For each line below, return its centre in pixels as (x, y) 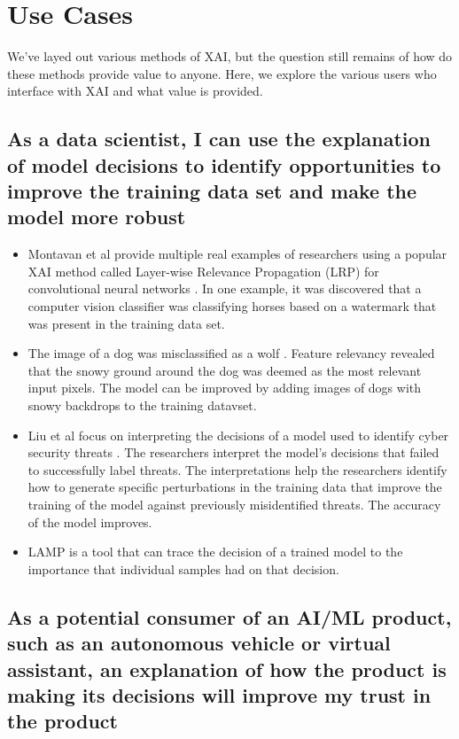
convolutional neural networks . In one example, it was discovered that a (225, 288)
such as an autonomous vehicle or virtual (199, 643)
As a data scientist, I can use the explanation (219, 139)
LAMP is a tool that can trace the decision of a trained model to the (215, 552)
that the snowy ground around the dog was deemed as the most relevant (225, 370)
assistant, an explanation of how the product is (227, 669)
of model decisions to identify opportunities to (224, 164)
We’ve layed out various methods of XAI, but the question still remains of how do (230, 56)
